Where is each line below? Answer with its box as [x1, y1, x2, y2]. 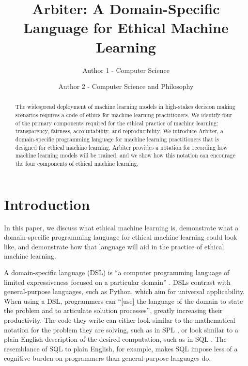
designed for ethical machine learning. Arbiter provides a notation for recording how [15, 143, 228, 151]
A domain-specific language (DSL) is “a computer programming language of [4, 267, 230, 278]
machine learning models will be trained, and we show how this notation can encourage [15, 151, 235, 159]
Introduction [4, 194, 90, 214]
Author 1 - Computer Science [82, 65, 170, 75]
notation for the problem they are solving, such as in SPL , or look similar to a [4, 324, 238, 334]
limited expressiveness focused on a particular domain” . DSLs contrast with [4, 277, 231, 287]
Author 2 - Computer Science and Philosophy [58, 81, 194, 91]
